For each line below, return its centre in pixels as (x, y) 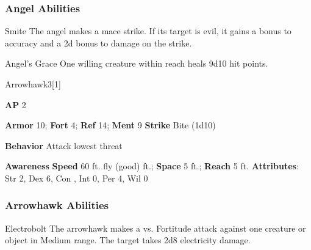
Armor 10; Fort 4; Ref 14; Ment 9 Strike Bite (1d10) (110, 125)
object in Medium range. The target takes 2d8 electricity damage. (128, 240)
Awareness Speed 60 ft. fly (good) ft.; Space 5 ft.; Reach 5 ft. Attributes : (152, 166)
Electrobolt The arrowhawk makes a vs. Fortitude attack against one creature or (155, 228)
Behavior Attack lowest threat (64, 145)
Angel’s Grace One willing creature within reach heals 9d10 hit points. (137, 63)
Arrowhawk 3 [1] (33, 84)
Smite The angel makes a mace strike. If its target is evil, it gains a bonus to (148, 31)
